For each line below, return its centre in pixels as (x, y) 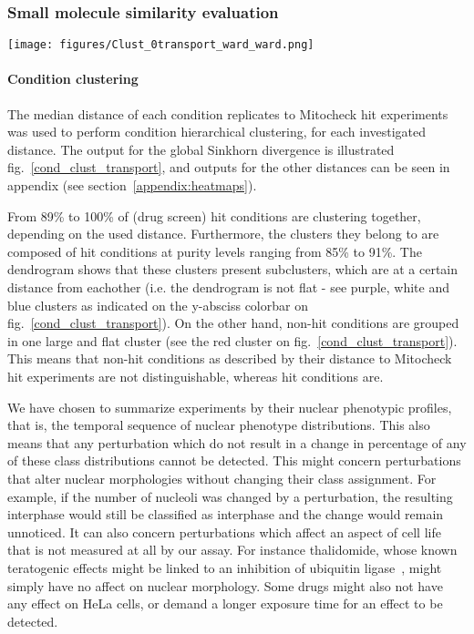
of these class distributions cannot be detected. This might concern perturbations (234, 460)
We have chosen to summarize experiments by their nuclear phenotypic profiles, (230, 407)
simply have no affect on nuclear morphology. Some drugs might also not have (225, 585)
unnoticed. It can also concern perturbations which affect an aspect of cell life (224, 532)
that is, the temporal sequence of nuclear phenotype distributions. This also (219, 425)
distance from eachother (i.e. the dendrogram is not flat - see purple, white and (228, 287)
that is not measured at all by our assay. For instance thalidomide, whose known (232, 550)
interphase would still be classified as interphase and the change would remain (226, 514)
